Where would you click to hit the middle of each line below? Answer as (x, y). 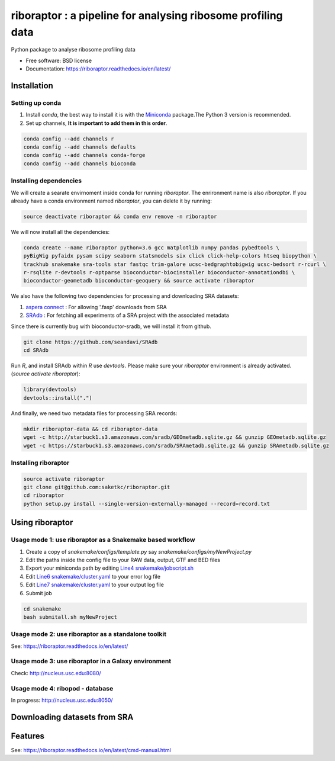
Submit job (39, 593)
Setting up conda (36, 102)
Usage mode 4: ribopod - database (62, 688)
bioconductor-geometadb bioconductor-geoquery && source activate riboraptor (139, 281)
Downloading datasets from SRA (72, 717)
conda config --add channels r (69, 139)
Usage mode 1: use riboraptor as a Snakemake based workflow (103, 540)
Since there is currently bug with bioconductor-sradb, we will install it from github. (111, 326)
